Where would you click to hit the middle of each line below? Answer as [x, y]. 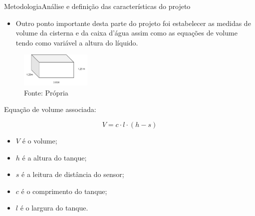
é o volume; [40, 141]
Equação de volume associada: [50, 109]
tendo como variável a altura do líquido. [77, 42]
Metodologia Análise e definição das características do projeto [97, 6]
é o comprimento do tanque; [64, 191]
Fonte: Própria [46, 92]
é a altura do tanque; [54, 157]
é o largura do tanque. [54, 208]
